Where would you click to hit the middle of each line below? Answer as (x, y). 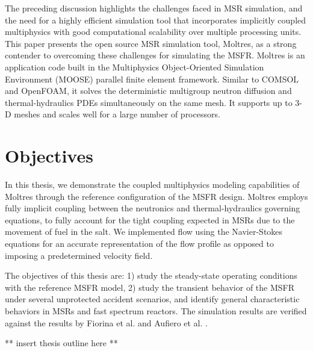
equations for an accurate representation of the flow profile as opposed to (139, 244)
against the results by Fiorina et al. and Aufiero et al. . (106, 322)
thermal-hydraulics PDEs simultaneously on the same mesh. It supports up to (149, 102)
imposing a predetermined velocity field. (79, 255)
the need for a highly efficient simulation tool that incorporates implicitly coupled (156, 20)
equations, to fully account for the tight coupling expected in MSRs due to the (150, 219)
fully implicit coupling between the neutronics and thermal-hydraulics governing (153, 208)
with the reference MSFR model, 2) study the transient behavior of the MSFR (150, 287)
